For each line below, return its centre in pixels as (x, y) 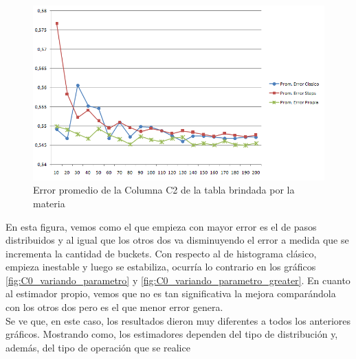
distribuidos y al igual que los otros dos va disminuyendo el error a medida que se (177, 240)
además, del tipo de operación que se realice (98, 347)
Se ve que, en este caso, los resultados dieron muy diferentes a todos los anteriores (178, 320)
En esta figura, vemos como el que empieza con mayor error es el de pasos (161, 226)
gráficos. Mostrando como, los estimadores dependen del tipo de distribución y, (172, 334)
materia (49, 203)
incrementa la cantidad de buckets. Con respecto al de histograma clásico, (161, 253)
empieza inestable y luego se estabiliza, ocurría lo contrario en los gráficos (161, 267)
